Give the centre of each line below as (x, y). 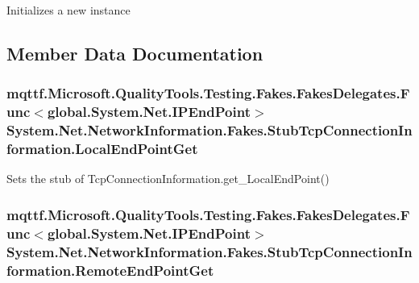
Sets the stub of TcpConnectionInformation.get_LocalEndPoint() (168, 179)
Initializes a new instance (68, 10)
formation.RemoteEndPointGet (110, 270)
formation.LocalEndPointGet (102, 149)
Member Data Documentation (135, 53)
